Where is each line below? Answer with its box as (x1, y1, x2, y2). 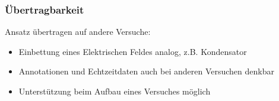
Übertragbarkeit (5, 2, 84, 17)
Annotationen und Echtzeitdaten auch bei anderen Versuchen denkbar (18, 65, 274, 77)
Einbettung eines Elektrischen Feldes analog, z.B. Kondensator (18, 45, 247, 57)
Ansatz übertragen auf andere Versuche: (5, 25, 151, 38)
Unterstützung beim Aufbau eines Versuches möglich (18, 85, 211, 97)
